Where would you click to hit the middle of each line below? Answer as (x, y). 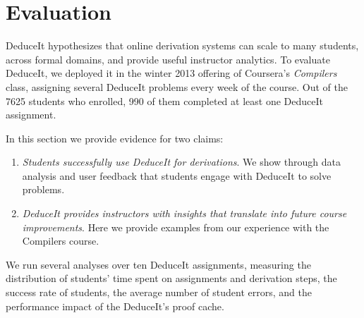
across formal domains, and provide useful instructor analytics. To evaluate (168, 59)
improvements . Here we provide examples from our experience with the (176, 227)
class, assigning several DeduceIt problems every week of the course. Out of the (177, 86)
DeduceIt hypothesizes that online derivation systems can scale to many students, (182, 45)
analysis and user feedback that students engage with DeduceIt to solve (177, 175)
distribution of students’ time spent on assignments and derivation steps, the (171, 278)
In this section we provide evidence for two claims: (115, 138)
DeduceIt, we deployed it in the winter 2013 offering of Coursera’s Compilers (171, 73)
